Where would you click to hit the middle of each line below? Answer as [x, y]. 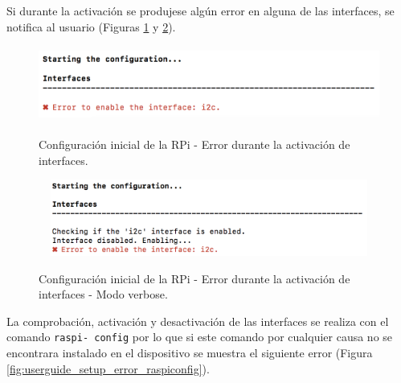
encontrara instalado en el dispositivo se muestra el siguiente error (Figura [190, 352]
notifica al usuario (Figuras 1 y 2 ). [91, 26]
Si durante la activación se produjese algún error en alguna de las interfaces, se [200, 10]
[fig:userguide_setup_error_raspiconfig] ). [108, 368]
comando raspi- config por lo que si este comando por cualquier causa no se [200, 337]
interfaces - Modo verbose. [103, 294]
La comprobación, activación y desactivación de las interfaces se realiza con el [198, 321]
